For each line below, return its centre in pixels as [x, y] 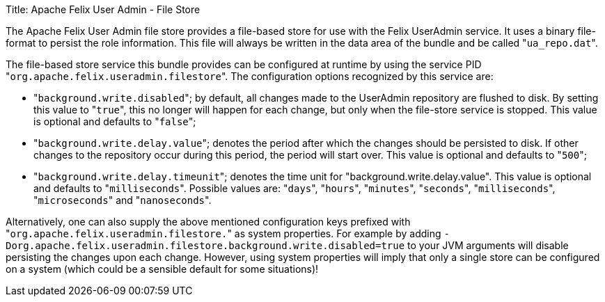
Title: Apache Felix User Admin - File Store [103, 9]
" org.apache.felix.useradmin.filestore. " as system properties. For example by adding [223, 233]
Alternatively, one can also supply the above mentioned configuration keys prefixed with [208, 222]
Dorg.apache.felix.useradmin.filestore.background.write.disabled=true [205, 246]
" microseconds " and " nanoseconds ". [123, 200]
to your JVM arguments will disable [488, 245]
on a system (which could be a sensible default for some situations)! [162, 269]
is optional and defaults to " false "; [115, 121]
